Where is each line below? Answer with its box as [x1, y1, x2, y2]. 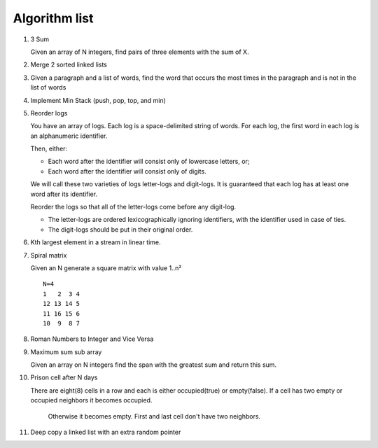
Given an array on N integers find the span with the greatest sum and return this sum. [30, 360, 276, 369]
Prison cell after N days [30, 373, 98, 381]
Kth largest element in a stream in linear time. [30, 238, 161, 246]
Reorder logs [30, 108, 68, 117]
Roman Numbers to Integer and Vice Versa [30, 335, 154, 343]
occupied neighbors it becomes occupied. [30, 396, 153, 405]
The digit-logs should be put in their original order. [48, 225, 193, 234]
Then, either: [30, 144, 68, 153]
